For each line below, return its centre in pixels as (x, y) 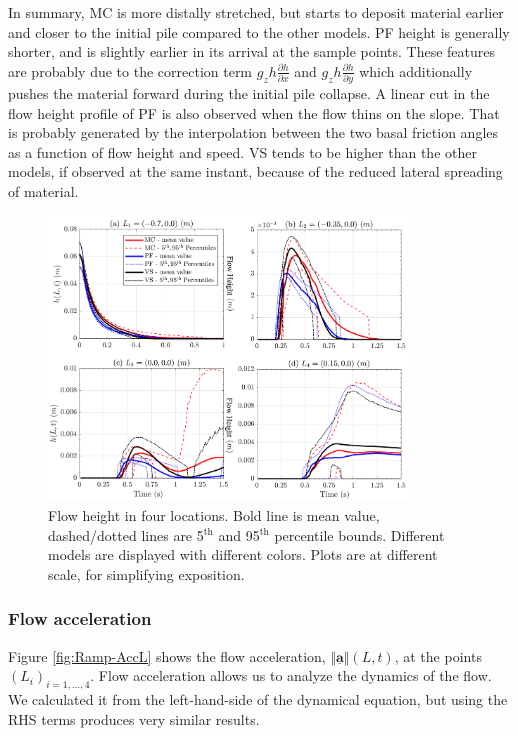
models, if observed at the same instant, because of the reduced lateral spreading (255, 171)
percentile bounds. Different (359, 534)
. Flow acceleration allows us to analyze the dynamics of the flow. (291, 675)
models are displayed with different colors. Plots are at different (243, 554)
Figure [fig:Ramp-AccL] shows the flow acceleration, (167, 655)
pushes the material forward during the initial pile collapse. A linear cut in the (249, 93)
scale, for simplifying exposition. (146, 573)
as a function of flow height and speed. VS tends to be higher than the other (242, 151)
